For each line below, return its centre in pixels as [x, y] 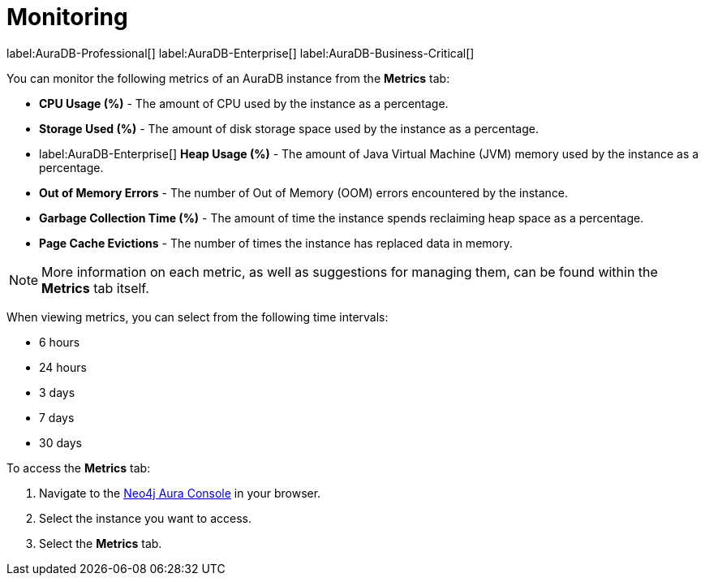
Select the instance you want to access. [146, 518]
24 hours [63, 367]
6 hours [60, 342]
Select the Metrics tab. [101, 543]
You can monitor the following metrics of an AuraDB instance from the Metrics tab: [228, 78]
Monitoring [67, 17]
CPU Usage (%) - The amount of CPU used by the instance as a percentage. [244, 103]
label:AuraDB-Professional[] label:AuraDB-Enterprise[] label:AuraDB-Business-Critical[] [241, 53]
